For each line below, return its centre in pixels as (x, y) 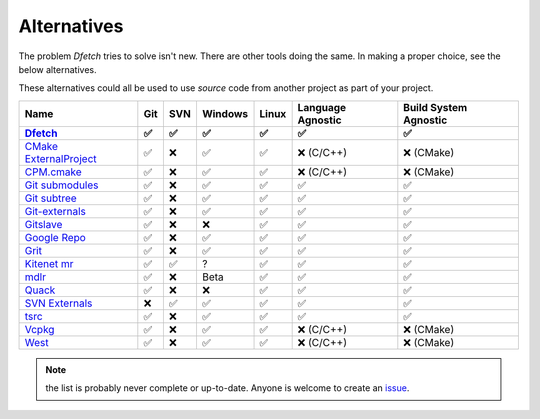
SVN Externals (58, 303)
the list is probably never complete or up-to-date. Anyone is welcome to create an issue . (227, 388)
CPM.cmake (53, 172)
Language (322, 107)
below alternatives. (57, 69)
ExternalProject (60, 158)
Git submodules (61, 185)
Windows (225, 113)
